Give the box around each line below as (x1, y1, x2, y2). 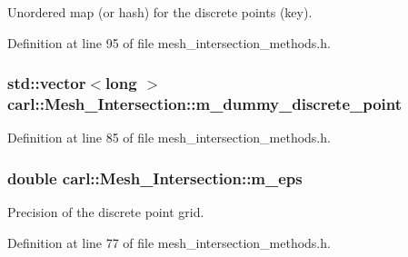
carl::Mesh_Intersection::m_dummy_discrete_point (7, 93, 403, 115)
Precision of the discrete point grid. (7, 203, 204, 222)
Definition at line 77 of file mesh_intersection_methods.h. (7, 232, 331, 252)
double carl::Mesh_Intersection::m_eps (7, 166, 303, 189)
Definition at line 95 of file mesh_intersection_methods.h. (7, 33, 331, 52)
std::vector (7, 72, 86, 94)
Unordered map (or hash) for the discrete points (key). (7, 3, 313, 21)
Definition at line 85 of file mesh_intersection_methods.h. (7, 128, 331, 147)
